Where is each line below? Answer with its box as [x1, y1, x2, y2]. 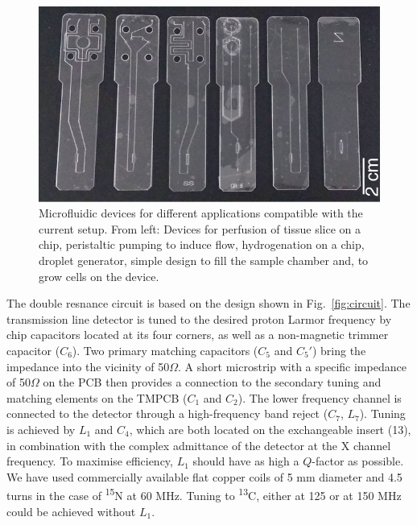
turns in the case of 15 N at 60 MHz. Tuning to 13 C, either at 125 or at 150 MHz [6, 485, 402, 503]
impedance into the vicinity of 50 [6, 358, 170, 374]
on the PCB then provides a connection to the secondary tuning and [43, 374, 382, 391]
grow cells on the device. [39, 267, 159, 284]
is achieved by [6, 420, 76, 437]
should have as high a [192, 453, 299, 469]
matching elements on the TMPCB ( [6, 389, 188, 406]
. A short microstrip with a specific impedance [178, 358, 407, 374]
